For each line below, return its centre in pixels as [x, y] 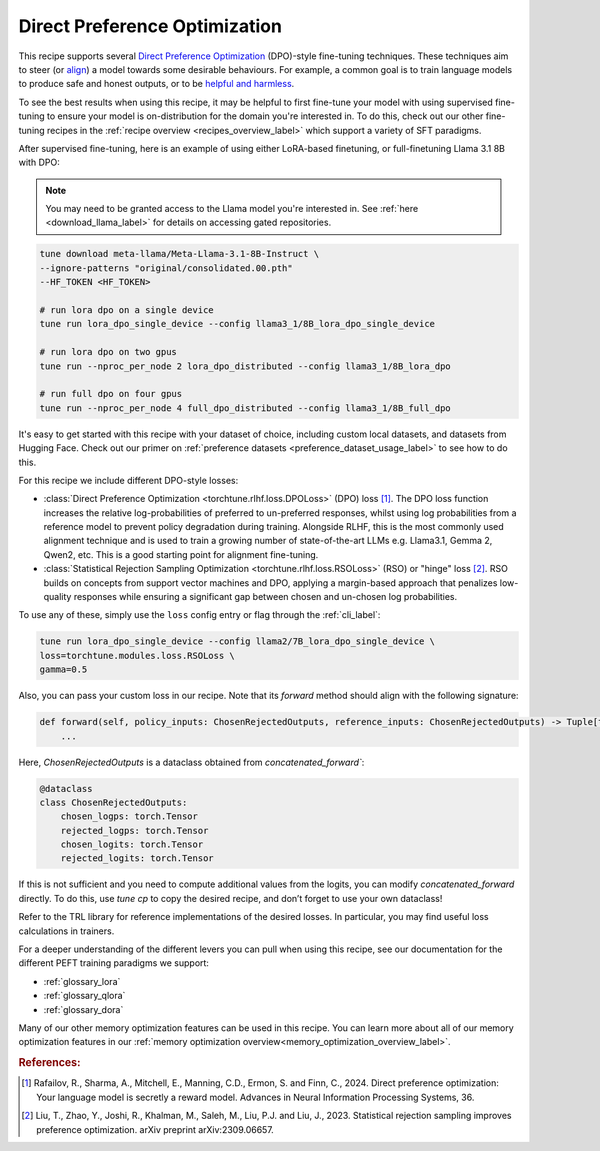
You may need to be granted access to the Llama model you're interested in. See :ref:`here [232, 209]
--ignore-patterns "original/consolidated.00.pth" [166, 268]
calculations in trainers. [66, 931]
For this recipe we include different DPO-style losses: [128, 480]
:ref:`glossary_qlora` [84, 996]
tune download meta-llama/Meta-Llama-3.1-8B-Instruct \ [179, 254]
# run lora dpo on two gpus [108, 352]
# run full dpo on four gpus [111, 394]
